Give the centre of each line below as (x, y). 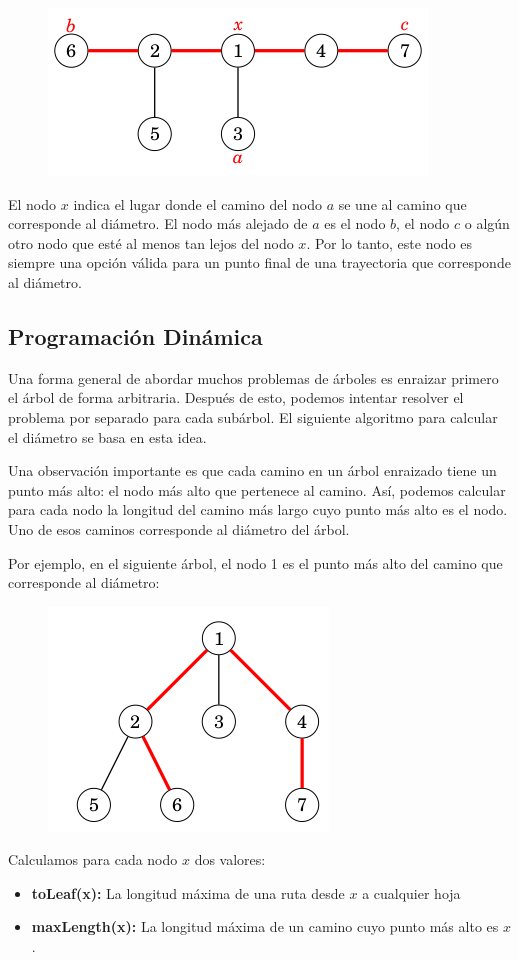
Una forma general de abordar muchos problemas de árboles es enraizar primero (253, 377)
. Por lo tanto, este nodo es (389, 242)
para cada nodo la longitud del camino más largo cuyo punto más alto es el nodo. (258, 509)
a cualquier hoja (411, 892)
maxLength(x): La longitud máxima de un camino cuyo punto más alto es (265, 926)
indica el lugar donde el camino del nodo (197, 203)
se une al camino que (402, 203)
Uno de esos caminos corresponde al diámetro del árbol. (179, 528)
